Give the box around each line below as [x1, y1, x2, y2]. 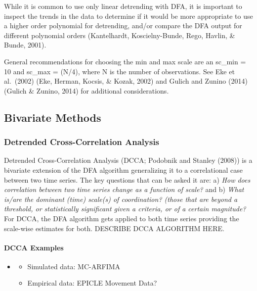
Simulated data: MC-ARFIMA [27, 261, 121, 271]
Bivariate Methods [4, 109, 101, 125]
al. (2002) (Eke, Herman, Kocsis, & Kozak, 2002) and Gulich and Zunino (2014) [4, 76, 248, 86]
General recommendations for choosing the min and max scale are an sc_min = [4, 56, 246, 66]
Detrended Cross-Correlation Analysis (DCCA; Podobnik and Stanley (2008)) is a [4, 155, 253, 165]
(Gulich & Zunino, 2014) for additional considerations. [4, 85, 169, 96]
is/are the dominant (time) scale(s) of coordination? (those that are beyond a [4, 194, 238, 204]
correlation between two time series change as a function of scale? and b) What [4, 184, 244, 194]
